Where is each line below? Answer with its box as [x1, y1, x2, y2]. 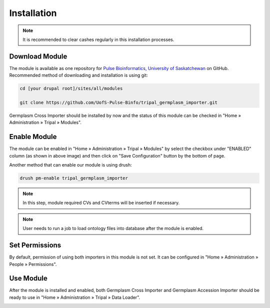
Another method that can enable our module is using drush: [9, 162, 132, 168]
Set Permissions [9, 241, 61, 249]
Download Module [9, 52, 67, 60]
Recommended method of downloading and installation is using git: [9, 72, 148, 78]
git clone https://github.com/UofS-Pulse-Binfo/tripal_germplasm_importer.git [19, 100, 217, 105]
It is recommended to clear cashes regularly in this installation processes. [22, 36, 174, 42]
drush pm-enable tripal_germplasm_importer [19, 175, 128, 181]
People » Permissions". [9, 261, 57, 267]
